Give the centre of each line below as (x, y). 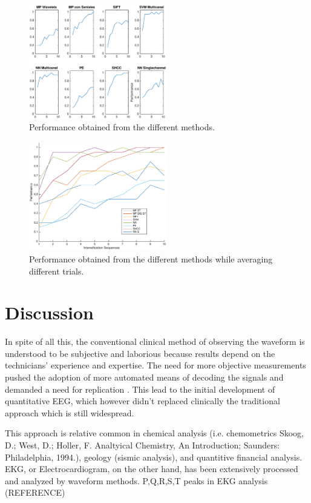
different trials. (57, 271)
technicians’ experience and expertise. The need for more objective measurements (155, 365)
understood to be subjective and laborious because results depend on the (140, 353)
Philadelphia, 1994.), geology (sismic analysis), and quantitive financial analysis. (154, 457)
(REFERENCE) (35, 492)
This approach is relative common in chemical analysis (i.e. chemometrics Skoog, (154, 433)
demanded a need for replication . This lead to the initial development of (140, 389)
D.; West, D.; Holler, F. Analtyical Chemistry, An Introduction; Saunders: (142, 445)
